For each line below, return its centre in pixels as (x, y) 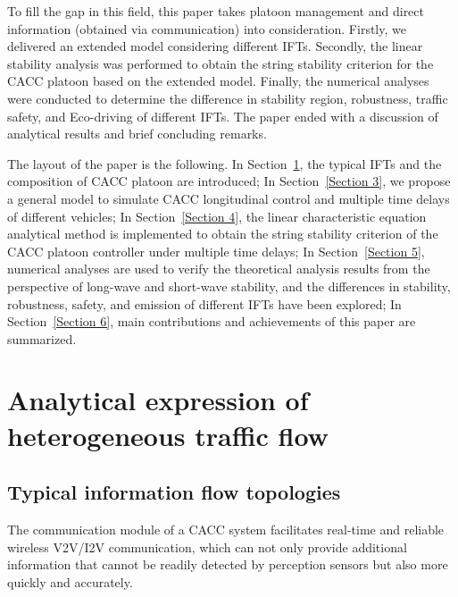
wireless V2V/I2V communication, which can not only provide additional (207, 547)
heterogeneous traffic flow (168, 435)
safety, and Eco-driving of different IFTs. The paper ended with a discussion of (223, 116)
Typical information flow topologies (174, 492)
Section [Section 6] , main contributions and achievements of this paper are (212, 321)
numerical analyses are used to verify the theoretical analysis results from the (219, 269)
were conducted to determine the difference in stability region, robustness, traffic (228, 98)
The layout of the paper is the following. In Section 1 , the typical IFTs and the (225, 163)
